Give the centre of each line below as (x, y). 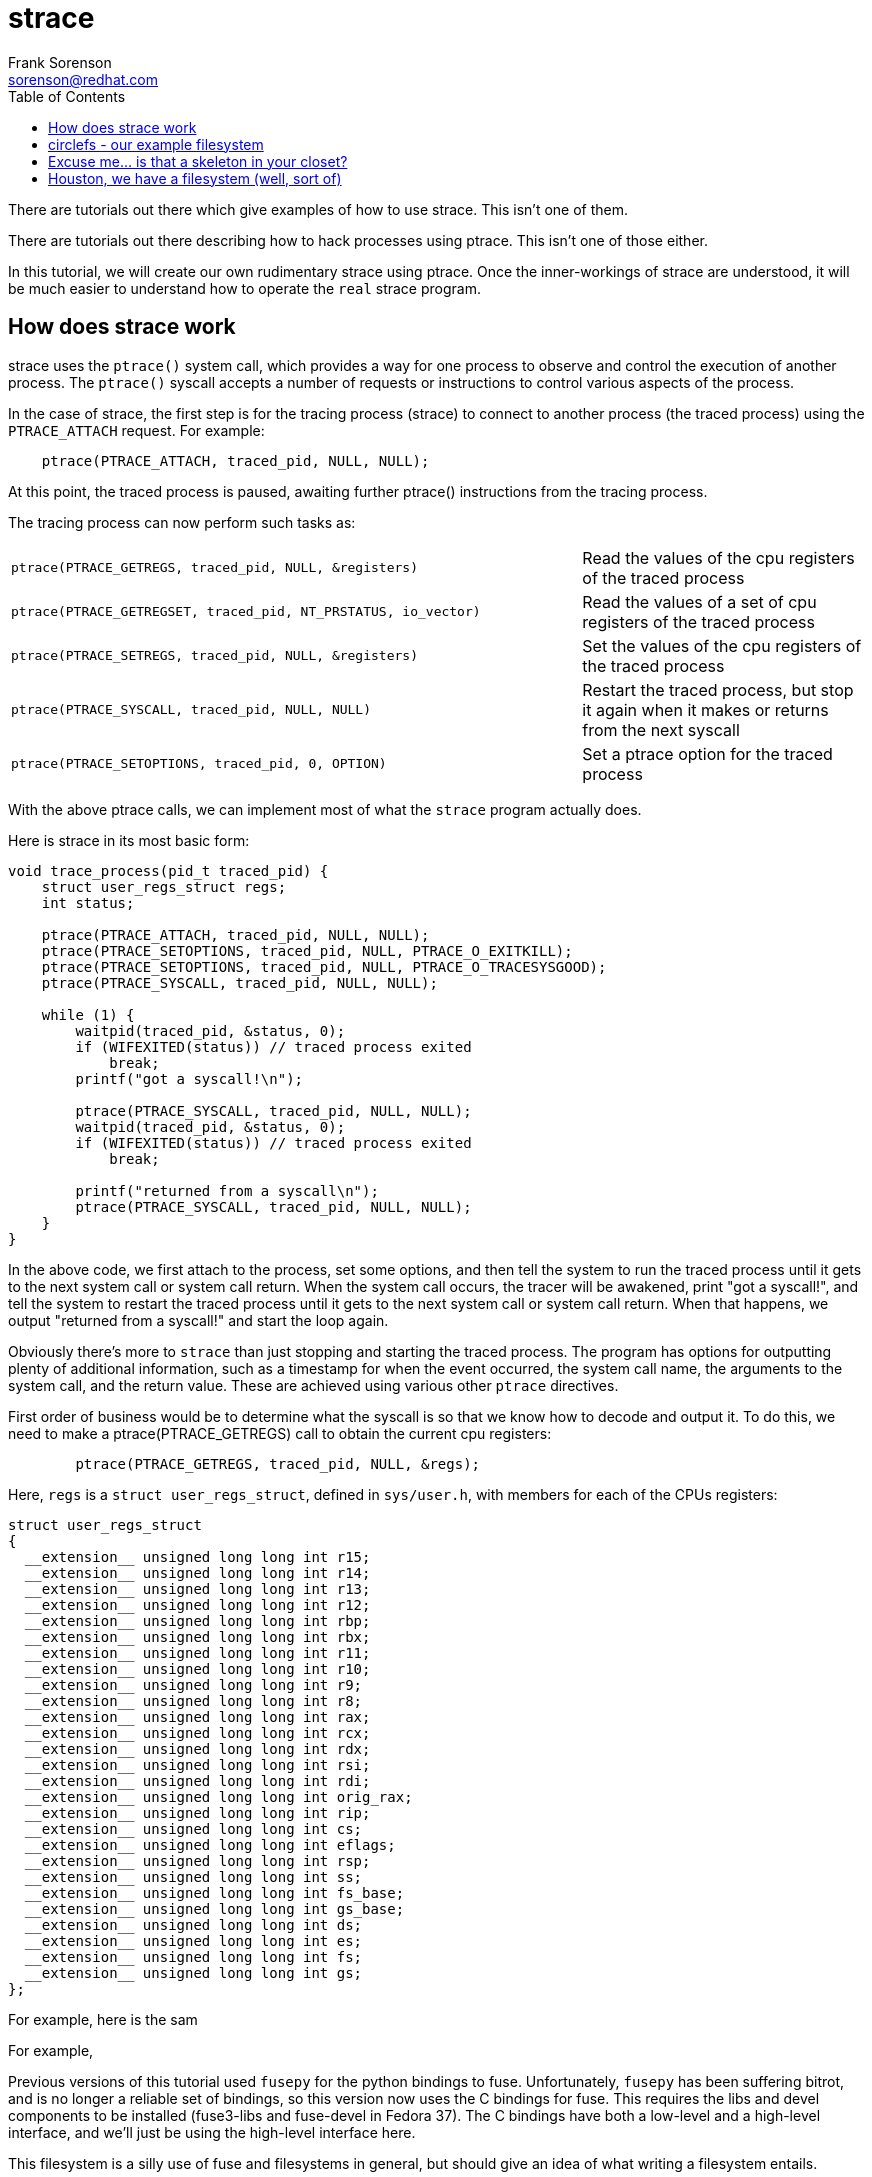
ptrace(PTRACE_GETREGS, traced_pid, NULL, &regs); (278, 1463)
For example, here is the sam (103, 2019)
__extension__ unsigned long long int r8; (193, 1700)
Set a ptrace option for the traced (707, 753)
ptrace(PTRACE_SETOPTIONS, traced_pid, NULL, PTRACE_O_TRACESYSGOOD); (324, 966)
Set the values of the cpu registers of (722, 645)
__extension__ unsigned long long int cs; (193, 1828)
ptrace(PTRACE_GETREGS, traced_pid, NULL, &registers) (214, 568)
